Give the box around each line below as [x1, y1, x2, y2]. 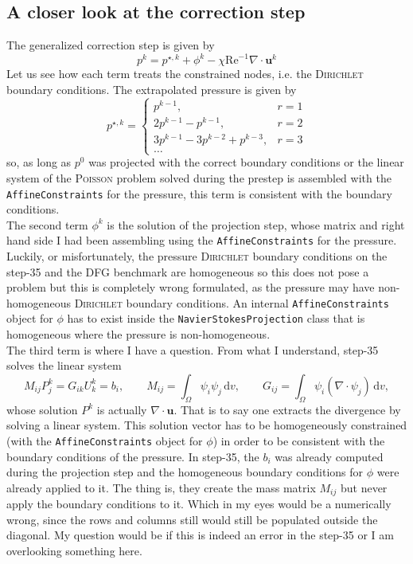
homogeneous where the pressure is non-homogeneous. [6, 326, 271, 343]
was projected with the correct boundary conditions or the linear [88, 154, 404, 170]
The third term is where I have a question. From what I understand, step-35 [6, 341, 379, 358]
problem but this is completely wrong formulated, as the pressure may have [6, 279, 375, 296]
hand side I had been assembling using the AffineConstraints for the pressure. [6, 232, 397, 249]
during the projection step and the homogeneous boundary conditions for [6, 464, 364, 480]
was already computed [275, 448, 384, 464]
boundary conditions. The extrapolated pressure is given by [6, 80, 297, 97]
